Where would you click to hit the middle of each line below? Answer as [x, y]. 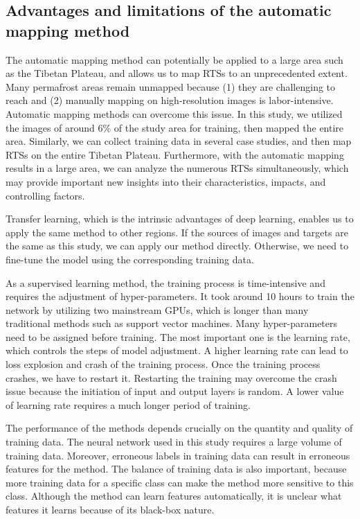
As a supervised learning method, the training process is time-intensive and [165, 282]
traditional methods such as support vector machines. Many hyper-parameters [172, 323]
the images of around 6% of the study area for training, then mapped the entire [175, 127]
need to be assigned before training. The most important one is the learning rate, [178, 336]
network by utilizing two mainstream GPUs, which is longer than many [157, 309]
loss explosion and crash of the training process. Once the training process [163, 364]
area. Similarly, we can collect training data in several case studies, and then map [179, 141]
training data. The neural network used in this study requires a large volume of [174, 442]
